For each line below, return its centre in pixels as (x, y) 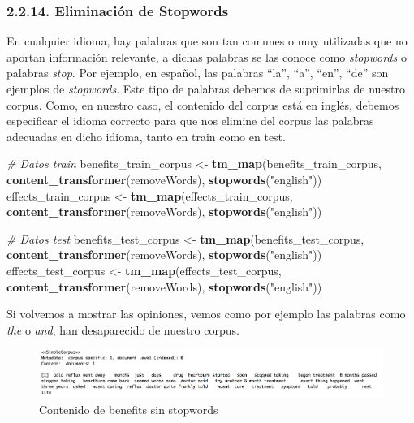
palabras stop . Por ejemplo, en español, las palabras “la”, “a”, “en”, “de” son (198, 73)
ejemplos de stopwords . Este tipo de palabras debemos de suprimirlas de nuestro (206, 88)
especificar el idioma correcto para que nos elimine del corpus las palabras (190, 121)
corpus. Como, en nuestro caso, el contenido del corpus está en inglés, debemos (203, 104)
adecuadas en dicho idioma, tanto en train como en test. (146, 136)
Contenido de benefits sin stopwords (129, 409)
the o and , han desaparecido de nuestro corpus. (123, 329)
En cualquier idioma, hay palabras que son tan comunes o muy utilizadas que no (207, 41)
